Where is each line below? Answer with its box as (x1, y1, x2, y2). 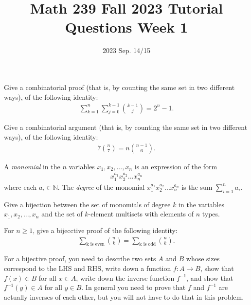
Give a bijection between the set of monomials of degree (4, 199, 171, 209)
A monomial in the (4, 161, 60, 171)
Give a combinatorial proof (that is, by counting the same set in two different (4, 82, 235, 92)
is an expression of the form (134, 161, 217, 171)
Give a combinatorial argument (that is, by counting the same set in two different (4, 122, 248, 132)
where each (4, 181, 37, 192)
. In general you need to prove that (81, 282, 186, 292)
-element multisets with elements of (88, 209, 194, 219)
